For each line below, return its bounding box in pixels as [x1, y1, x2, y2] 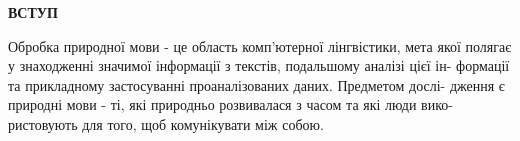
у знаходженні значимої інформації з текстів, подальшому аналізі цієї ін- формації [8, 55, 510, 76]
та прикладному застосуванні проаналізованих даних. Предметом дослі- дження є [8, 74, 505, 95]
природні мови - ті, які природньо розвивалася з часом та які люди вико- [8, 94, 453, 115]
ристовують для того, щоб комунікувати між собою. [8, 113, 324, 134]
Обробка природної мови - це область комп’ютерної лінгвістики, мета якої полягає [8, 35, 512, 56]
